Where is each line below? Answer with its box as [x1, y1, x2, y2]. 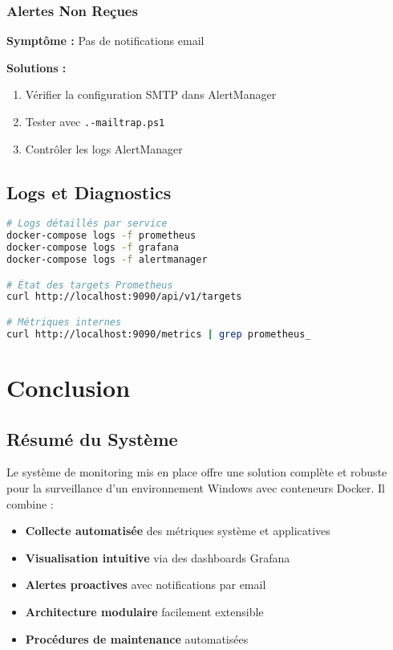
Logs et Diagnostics [6, 179, 172, 204]
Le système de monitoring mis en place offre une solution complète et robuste [6, 464, 387, 480]
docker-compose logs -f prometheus [6, 230, 196, 242]
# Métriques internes [6, 317, 122, 329]
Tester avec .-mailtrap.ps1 [25, 113, 165, 129]
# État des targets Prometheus [6, 279, 173, 291]
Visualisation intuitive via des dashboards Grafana [25, 549, 290, 566]
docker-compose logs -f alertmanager [6, 254, 208, 266]
